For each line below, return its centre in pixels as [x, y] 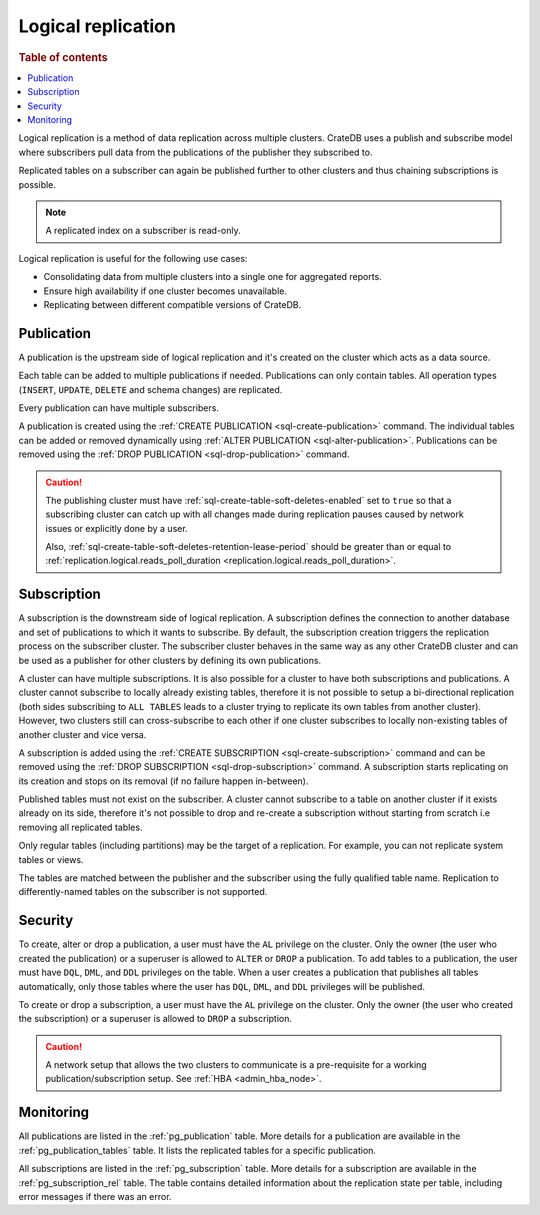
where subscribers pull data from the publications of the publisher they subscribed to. [195, 152]
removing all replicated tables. [80, 827]
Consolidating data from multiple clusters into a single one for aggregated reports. [212, 277]
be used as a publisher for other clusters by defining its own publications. [170, 660]
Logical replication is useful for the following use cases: [133, 258]
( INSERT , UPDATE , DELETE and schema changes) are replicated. [150, 389]
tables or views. [51, 859]
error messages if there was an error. [95, 1196]
